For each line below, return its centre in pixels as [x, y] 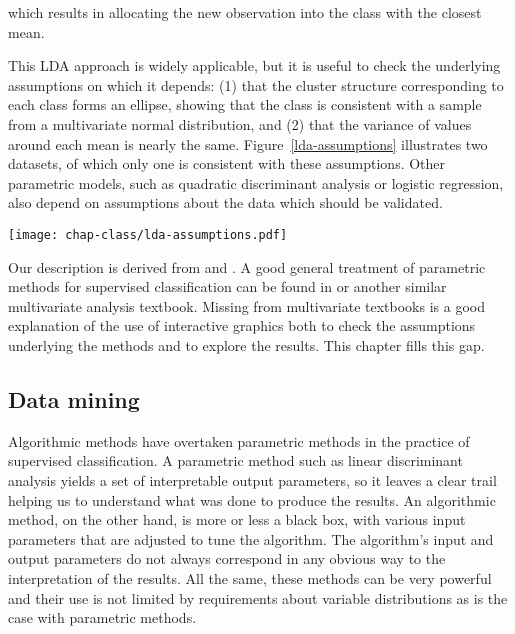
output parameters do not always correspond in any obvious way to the [227, 558]
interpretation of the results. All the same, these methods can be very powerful [250, 577]
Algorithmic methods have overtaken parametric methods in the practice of [239, 440]
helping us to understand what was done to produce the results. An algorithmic [252, 499]
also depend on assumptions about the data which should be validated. [225, 202]
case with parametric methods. [102, 617]
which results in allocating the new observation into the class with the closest [245, 12]
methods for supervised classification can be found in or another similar [227, 286]
